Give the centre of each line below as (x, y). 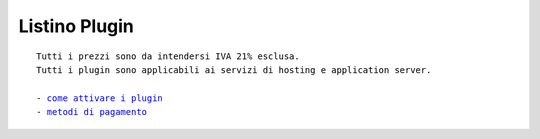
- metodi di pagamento (92, 112)
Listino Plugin (76, 26)
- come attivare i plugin (100, 98)
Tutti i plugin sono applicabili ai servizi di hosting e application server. (234, 69)
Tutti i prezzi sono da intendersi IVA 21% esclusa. (168, 56)
